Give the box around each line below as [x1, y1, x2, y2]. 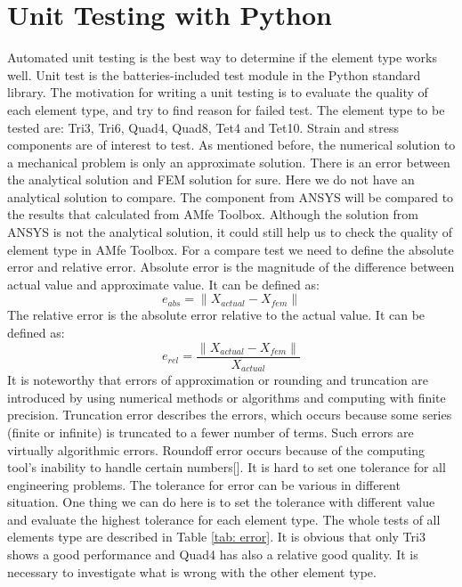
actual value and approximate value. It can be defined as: [7, 274, 320, 293]
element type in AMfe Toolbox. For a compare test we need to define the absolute [7, 240, 454, 258]
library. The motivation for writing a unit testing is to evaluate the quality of [7, 83, 428, 102]
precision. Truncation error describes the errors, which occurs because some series [7, 405, 452, 424]
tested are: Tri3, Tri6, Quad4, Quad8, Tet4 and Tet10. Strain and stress [7, 118, 399, 136]
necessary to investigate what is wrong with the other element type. [7, 562, 377, 581]
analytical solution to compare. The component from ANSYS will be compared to [7, 187, 454, 206]
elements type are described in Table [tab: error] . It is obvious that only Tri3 [7, 527, 426, 546]
